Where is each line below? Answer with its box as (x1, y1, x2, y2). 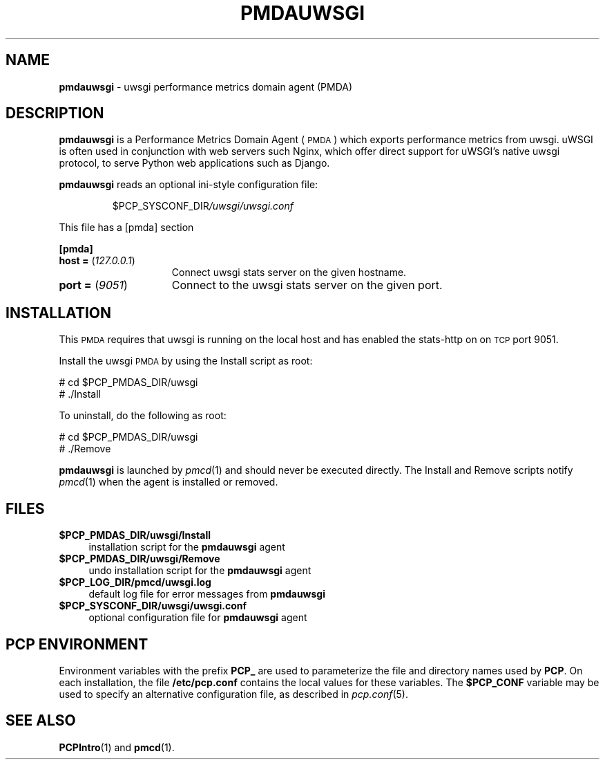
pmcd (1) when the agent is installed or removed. (59, 476, 278, 488)
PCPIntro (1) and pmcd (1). (59, 741, 175, 753)
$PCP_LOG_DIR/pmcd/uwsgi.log (59, 576, 211, 589)
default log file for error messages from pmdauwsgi (88, 588, 325, 600)
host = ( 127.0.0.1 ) (59, 255, 135, 267)
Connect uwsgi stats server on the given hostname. (171, 266, 407, 279)
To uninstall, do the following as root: (59, 409, 227, 422)
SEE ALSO (6, 712, 76, 730)
